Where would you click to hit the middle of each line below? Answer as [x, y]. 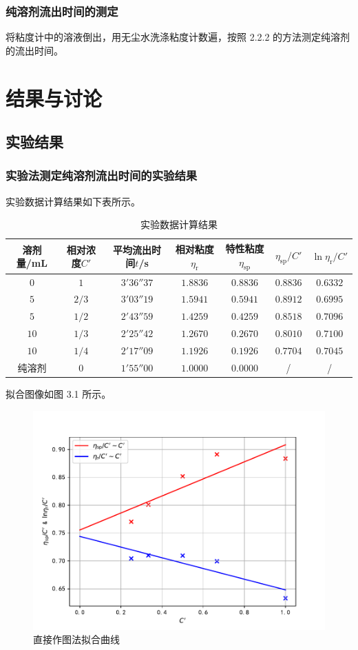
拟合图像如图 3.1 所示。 [59, 393]
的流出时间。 [34, 50]
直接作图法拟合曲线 [76, 639]
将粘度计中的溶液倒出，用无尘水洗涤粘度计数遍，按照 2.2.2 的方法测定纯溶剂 [178, 37]
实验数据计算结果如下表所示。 [73, 201]
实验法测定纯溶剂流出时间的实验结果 [102, 175]
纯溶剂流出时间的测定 [62, 11]
